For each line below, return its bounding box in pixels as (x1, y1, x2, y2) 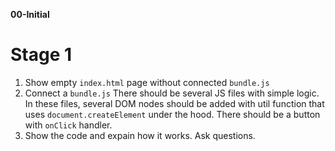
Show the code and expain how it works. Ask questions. (24, 129, 256, 141)
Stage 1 (10, 44, 73, 66)
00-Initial (10, 9, 50, 20)
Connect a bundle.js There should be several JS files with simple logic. (24, 87, 320, 99)
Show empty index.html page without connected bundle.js (24, 76, 270, 88)
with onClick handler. (24, 119, 113, 131)
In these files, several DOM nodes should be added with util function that (24, 97, 325, 109)
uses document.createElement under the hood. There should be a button (24, 108, 321, 120)
